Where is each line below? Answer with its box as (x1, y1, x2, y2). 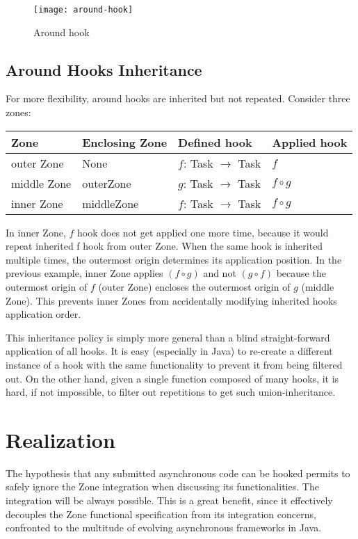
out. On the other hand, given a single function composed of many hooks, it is (6, 371, 339, 385)
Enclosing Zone (82, 134, 168, 150)
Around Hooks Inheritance (6, 58, 202, 80)
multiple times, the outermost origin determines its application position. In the (6, 252, 342, 266)
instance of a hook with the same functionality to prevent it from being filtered (6, 357, 343, 371)
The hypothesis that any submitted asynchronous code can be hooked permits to (6, 465, 350, 480)
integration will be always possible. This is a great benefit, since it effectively (6, 493, 333, 508)
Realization (6, 425, 115, 453)
